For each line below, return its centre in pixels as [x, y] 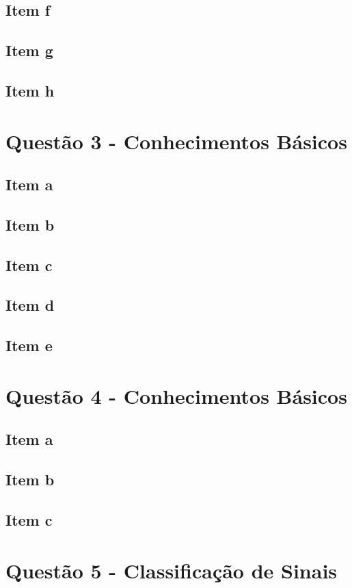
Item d [30, 305]
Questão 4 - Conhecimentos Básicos [176, 395]
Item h [30, 90]
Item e [29, 345]
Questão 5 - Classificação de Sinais [172, 570]
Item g [29, 50]
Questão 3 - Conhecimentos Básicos [176, 141]
